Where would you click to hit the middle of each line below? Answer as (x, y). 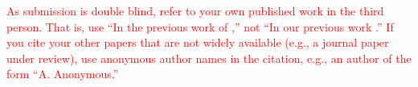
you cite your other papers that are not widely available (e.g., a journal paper (198, 42)
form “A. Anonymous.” (63, 74)
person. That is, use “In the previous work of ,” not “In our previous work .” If (200, 26)
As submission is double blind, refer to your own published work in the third (195, 10)
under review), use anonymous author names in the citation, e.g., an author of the (209, 58)
